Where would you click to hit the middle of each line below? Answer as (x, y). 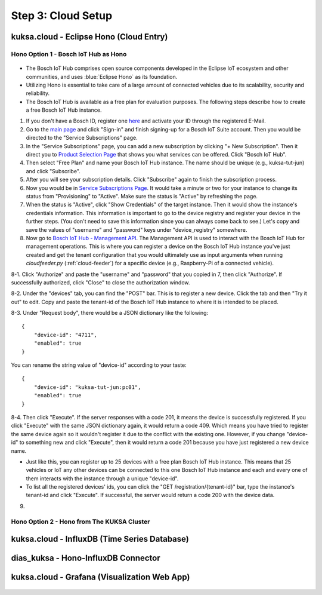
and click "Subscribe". (53, 171)
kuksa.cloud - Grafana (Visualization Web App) (100, 577)
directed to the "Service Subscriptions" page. (82, 138)
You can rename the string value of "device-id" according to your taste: (99, 365)
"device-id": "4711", (66, 335)
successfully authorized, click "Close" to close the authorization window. (100, 282)
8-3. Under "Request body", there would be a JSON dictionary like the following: (110, 313)
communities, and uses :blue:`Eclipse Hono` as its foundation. (102, 76)
